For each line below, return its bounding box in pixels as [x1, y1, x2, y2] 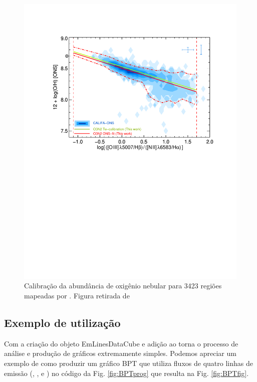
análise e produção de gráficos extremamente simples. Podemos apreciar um [4, 348, 236, 358]
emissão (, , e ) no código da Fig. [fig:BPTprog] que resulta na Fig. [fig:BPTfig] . [4, 367, 249, 378]
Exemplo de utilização [4, 315, 121, 330]
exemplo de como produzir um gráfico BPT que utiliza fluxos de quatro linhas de [4, 358, 253, 368]
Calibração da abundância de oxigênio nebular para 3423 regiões [24, 280, 222, 291]
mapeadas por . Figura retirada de [24, 290, 130, 301]
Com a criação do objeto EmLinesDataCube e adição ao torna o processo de [4, 338, 238, 348]
